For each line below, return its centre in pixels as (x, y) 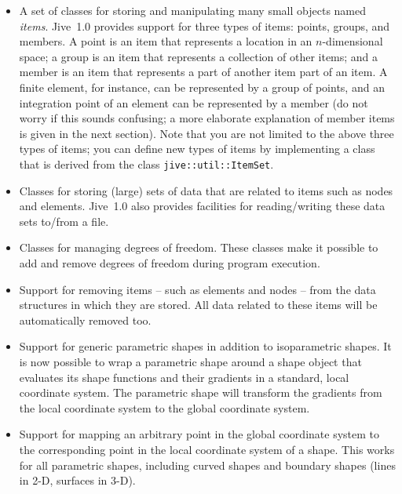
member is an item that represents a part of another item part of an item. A (203, 72)
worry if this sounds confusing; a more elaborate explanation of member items (207, 118)
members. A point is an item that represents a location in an (166, 41)
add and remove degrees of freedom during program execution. (170, 262)
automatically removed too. (85, 320)
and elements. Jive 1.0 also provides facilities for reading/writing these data (202, 206)
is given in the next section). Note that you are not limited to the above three (206, 133)
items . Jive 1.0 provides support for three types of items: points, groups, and (205, 25)
